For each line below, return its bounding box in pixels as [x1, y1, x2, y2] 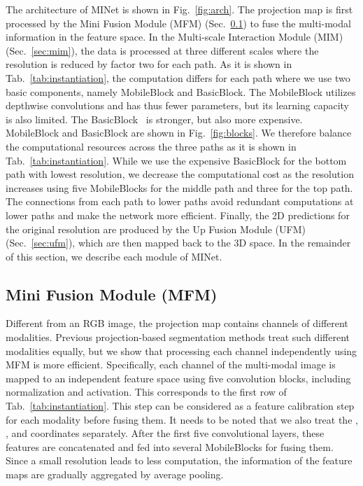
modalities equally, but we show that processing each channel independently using [6, 343, 357, 358]
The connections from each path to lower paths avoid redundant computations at [6, 194, 354, 209]
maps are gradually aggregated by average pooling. [6, 467, 224, 482]
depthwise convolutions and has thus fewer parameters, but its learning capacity [6, 98, 350, 113]
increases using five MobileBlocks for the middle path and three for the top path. [6, 180, 353, 195]
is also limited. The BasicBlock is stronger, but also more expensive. [6, 111, 303, 126]
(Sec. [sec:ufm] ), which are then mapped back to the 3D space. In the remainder [6, 235, 351, 250]
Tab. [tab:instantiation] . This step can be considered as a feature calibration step [6, 398, 355, 413]
